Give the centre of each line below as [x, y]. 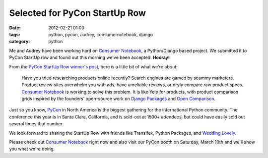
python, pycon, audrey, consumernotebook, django [101, 34]
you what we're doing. [32, 149]
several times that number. [36, 124]
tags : [15, 34]
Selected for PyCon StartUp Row [77, 13]
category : [20, 42]
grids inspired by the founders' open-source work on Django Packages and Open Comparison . [119, 99]
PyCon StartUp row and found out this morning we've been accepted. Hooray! [90, 57]
